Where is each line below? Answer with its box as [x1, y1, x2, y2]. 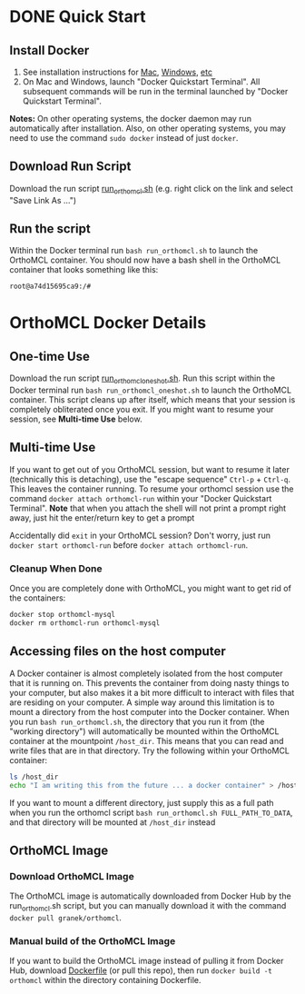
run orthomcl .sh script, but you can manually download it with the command [9, 900, 287, 913]
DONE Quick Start [9, 6, 147, 27]
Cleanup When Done [9, 562, 103, 574]
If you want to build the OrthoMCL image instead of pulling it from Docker [9, 956, 284, 967]
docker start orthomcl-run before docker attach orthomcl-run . [9, 539, 249, 551]
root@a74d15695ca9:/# [9, 282, 92, 292]
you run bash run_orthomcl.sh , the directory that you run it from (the [9, 716, 265, 727]
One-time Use [9, 348, 91, 364]
